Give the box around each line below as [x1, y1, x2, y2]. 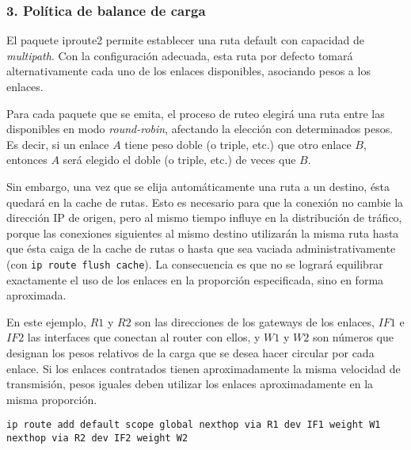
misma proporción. [6, 391, 97, 407]
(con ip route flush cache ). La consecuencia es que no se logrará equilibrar [6, 255, 383, 272]
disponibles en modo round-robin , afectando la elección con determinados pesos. [6, 120, 394, 137]
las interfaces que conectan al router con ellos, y [27, 329, 261, 345]
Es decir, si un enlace [6, 135, 109, 152]
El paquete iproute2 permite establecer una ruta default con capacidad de [6, 32, 364, 48]
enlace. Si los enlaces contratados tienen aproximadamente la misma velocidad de [6, 360, 401, 376]
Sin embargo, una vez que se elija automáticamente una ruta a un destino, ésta [6, 177, 390, 194]
